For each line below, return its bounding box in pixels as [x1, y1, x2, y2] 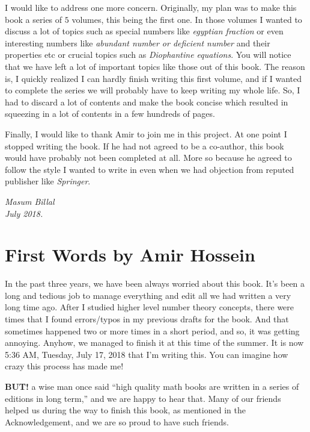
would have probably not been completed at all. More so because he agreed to [5, 151, 292, 164]
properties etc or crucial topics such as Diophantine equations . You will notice [5, 48, 291, 61]
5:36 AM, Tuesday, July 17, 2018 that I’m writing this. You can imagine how [5, 348, 288, 360]
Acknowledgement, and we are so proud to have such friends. [5, 415, 229, 428]
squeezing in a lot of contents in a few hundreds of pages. [5, 107, 215, 120]
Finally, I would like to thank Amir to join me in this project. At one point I [5, 127, 287, 140]
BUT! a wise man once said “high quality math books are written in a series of [5, 380, 299, 392]
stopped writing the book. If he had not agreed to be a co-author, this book [5, 139, 284, 152]
